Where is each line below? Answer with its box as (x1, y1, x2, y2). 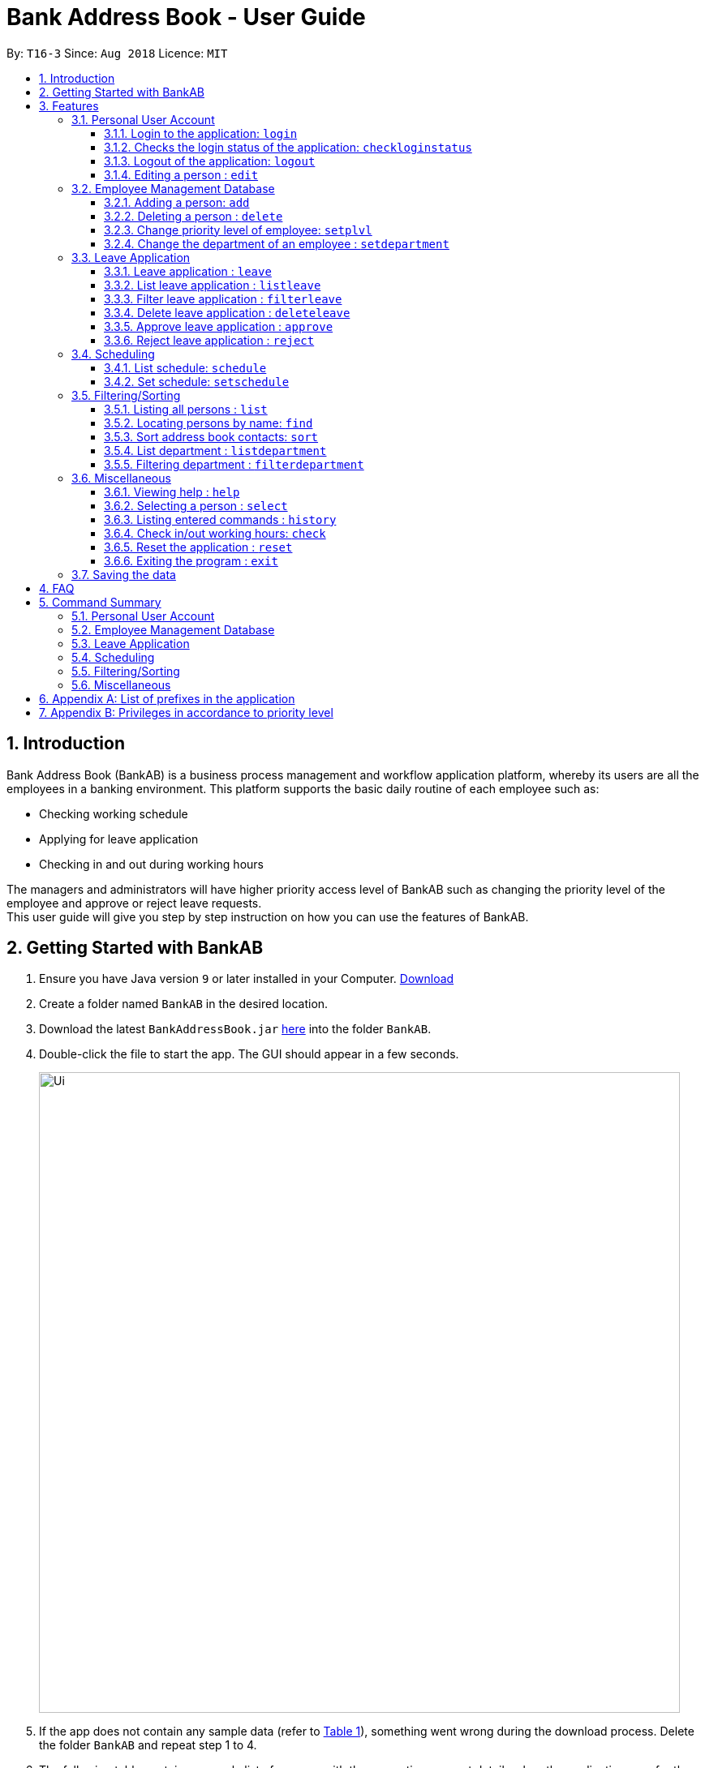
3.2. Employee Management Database (71, 181, 275, 195)
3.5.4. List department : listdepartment (104, 443, 327, 457)
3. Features (39, 98, 99, 113)
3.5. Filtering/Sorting (71, 388, 181, 402)
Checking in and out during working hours (39, 856, 264, 871)
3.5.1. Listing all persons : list (104, 401, 268, 416)
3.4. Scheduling (71, 346, 155, 361)
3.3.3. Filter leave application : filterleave (104, 291, 342, 306)
